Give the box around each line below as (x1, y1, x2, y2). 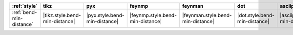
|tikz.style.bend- (43, 12, 81, 19)
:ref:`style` (12, 3, 38, 9)
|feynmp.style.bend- (129, 12, 177, 19)
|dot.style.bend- (237, 12, 274, 19)
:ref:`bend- (12, 9, 37, 15)
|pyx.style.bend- (86, 12, 125, 19)
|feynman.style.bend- (182, 12, 232, 19)
